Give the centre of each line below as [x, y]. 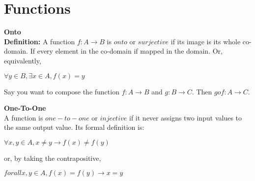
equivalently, [23, 60]
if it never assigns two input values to [186, 117]
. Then [202, 91]
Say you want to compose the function [62, 91]
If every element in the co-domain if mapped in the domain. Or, [126, 51]
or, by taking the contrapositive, [53, 158]
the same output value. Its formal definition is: [74, 127]
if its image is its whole [206, 41]
